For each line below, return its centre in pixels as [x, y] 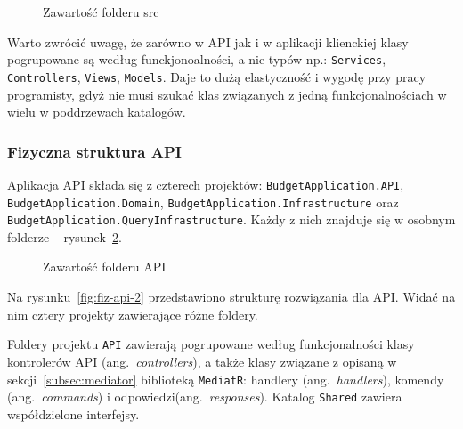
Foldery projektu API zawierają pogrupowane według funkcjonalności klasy [211, 344]
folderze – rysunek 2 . [65, 236]
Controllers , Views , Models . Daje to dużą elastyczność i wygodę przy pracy [217, 76]
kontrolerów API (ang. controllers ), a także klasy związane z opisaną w [202, 361]
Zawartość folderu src [101, 12]
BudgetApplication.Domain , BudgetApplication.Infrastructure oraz [203, 202]
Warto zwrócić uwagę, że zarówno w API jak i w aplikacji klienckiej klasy [208, 41]
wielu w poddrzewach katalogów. [97, 112]
